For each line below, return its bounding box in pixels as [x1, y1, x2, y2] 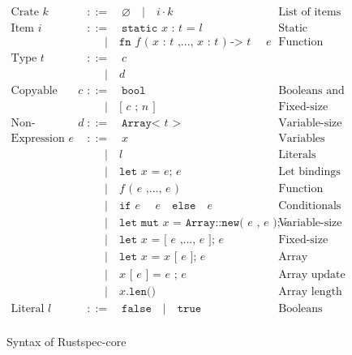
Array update [278, 268, 346, 280]
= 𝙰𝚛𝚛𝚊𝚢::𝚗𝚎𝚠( [173, 217, 244, 229]
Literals [278, 149, 316, 161]
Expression [11, 133, 65, 145]
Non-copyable [11, 118, 36, 130]
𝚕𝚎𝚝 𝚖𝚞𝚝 [119, 217, 159, 229]
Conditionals [278, 200, 341, 212]
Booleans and [278, 85, 345, 97]
